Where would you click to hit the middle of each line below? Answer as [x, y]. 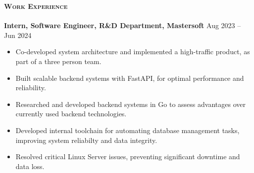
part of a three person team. [58, 61]
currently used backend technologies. [71, 114]
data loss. [30, 166]
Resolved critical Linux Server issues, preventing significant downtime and [128, 156]
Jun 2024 [18, 35]
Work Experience [36, 6]
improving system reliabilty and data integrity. [86, 140]
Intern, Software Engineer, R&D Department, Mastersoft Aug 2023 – [123, 25]
